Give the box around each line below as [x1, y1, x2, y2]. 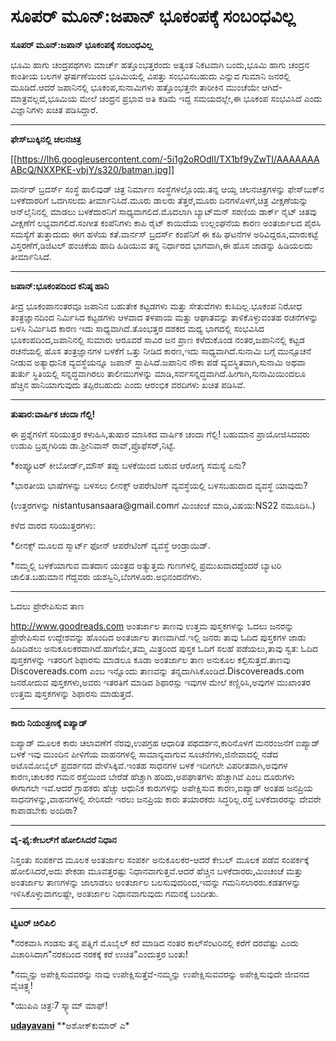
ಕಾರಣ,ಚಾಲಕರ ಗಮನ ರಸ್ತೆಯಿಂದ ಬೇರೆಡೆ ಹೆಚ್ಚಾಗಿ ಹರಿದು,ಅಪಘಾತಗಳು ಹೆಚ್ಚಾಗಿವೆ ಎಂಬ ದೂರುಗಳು [10, 770, 295, 782]
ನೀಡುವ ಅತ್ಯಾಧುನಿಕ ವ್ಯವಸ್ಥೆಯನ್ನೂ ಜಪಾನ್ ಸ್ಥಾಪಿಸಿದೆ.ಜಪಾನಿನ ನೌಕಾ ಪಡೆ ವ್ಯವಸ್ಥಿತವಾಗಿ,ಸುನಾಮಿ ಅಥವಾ [10, 356, 307, 368]
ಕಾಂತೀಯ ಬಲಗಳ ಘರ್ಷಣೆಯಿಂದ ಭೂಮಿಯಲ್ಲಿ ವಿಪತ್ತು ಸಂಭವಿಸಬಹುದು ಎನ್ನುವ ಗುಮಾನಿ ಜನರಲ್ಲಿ [10, 70, 291, 82]
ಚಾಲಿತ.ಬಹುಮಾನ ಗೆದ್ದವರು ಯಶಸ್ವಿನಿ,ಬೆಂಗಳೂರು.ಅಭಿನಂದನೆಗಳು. [10, 570, 203, 582]
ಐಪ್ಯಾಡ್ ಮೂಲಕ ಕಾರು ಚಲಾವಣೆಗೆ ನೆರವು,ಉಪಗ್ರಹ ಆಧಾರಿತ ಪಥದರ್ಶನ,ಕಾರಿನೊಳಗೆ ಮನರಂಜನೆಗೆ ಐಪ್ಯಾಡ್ [10, 736, 320, 749]
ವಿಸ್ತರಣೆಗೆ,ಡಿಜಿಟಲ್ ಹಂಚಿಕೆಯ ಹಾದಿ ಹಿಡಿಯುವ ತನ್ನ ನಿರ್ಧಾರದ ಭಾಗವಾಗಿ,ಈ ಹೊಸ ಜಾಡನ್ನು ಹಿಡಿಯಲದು [10, 239, 313, 251]
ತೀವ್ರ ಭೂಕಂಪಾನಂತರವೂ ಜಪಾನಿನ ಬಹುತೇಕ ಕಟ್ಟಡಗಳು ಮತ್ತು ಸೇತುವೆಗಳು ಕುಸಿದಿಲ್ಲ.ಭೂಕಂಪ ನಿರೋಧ [10, 300, 303, 312]
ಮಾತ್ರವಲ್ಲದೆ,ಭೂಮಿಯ [10, 92, 78, 104]
